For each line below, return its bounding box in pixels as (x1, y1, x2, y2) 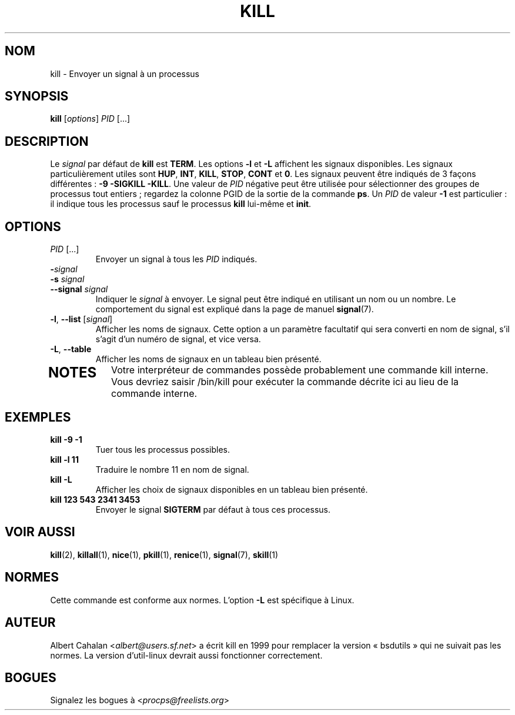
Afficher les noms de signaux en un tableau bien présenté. (95, 354, 322, 365)
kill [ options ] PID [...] (50, 113, 131, 124)
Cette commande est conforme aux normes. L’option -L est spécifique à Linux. (50, 594, 355, 605)
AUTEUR (5, 615, 56, 630)
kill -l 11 (50, 454, 79, 465)
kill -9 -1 (50, 434, 82, 445)
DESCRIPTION (5, 133, 89, 149)
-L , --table (50, 344, 92, 355)
